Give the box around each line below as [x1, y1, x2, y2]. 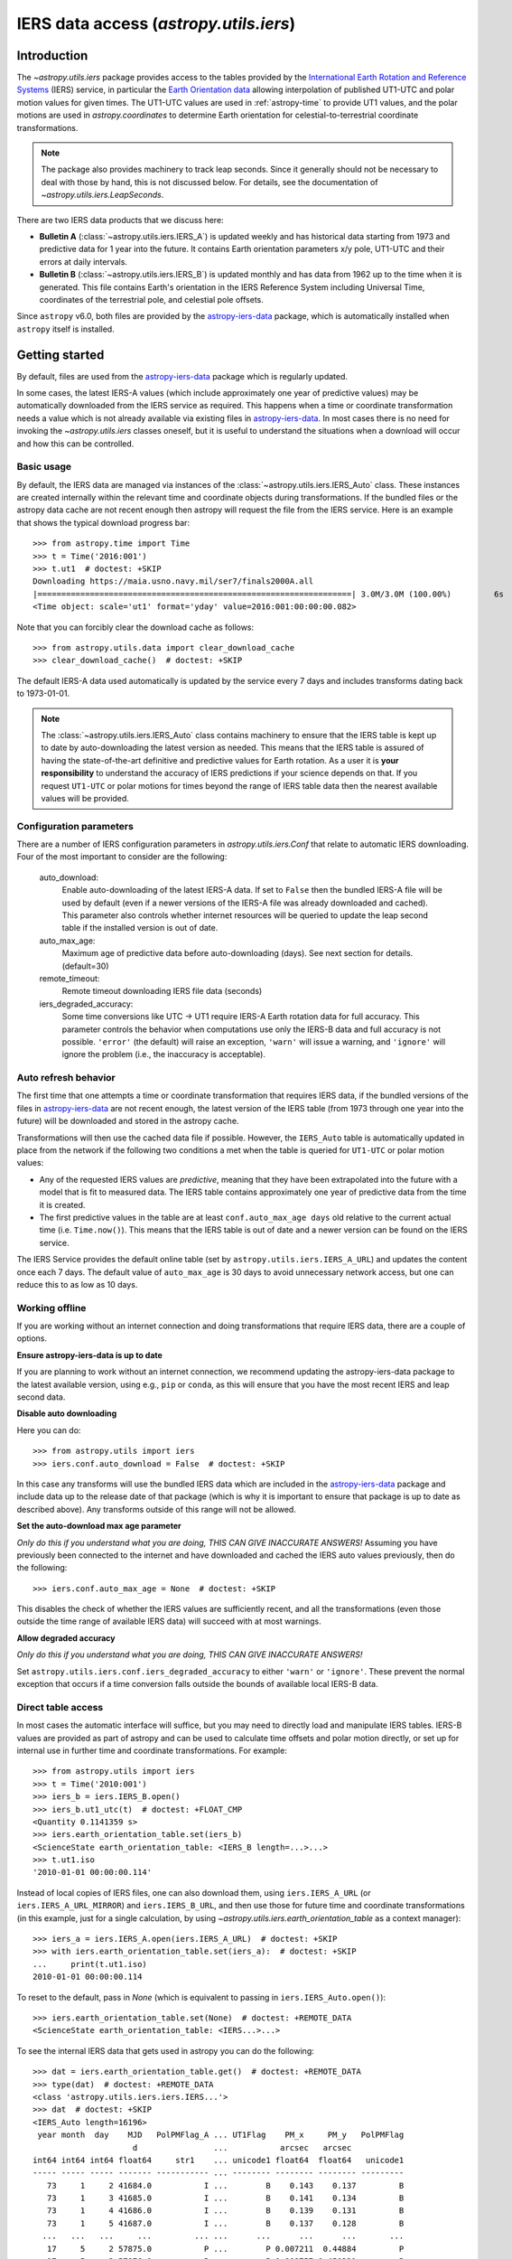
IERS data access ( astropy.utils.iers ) [16, 14, 296, 33]
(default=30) [61, 961, 109, 971]
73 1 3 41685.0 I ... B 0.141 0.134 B [46, 2193, 405, 2204]
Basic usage [16, 461, 72, 473]
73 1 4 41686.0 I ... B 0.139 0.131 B [46, 2206, 405, 2216]
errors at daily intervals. [39, 256, 128, 267]
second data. [16, 1392, 66, 1402]
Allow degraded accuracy [16, 1632, 116, 1644]
